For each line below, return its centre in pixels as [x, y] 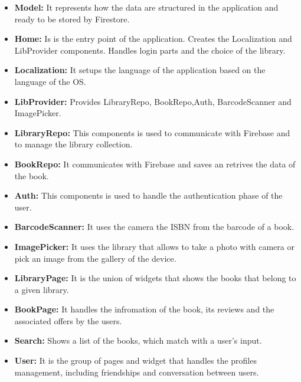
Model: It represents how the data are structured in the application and [146, 7]
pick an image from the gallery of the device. [95, 258]
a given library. [42, 289]
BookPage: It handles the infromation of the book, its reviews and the [144, 309]
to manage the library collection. [73, 144]
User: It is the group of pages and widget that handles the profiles [135, 360]
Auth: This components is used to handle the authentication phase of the [148, 195]
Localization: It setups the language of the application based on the [140, 70]
